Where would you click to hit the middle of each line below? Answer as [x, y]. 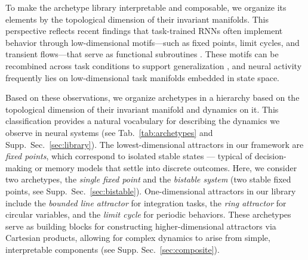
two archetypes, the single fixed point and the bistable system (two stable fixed [148, 179]
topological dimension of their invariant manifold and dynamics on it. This [142, 109]
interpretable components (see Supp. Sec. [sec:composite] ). [113, 249]
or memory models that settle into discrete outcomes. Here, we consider [166, 167]
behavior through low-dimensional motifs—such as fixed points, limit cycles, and [153, 42]
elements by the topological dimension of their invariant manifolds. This [137, 19]
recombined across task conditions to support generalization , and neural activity [154, 65]
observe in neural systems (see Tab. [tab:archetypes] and [109, 132]
